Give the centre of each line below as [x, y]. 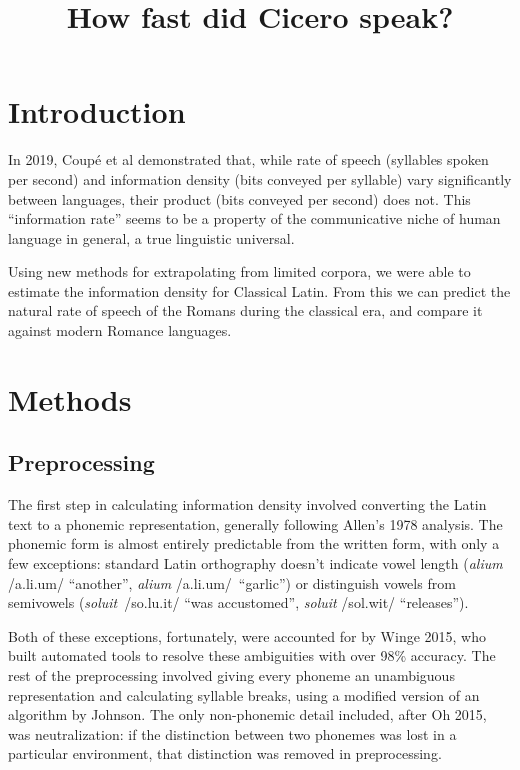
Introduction [97, 111]
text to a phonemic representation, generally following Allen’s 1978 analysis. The [255, 523]
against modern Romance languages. [120, 330]
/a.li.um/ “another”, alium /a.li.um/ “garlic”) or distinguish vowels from [232, 582]
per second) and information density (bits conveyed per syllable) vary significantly [260, 178]
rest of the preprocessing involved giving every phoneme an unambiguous [231, 674]
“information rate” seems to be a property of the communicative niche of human [254, 218]
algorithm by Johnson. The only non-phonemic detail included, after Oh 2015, [247, 714]
